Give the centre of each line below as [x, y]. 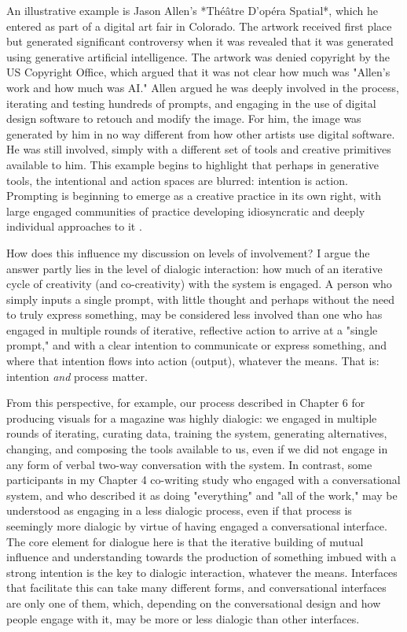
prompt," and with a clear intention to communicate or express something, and [196, 345]
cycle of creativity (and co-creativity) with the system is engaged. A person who [199, 284]
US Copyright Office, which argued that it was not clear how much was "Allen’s [198, 72]
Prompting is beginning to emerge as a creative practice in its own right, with [194, 196]
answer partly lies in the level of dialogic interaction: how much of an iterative [194, 268]
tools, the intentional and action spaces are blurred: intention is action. [177, 180]
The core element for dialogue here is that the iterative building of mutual [185, 541]
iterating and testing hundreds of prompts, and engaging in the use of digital [191, 103]
